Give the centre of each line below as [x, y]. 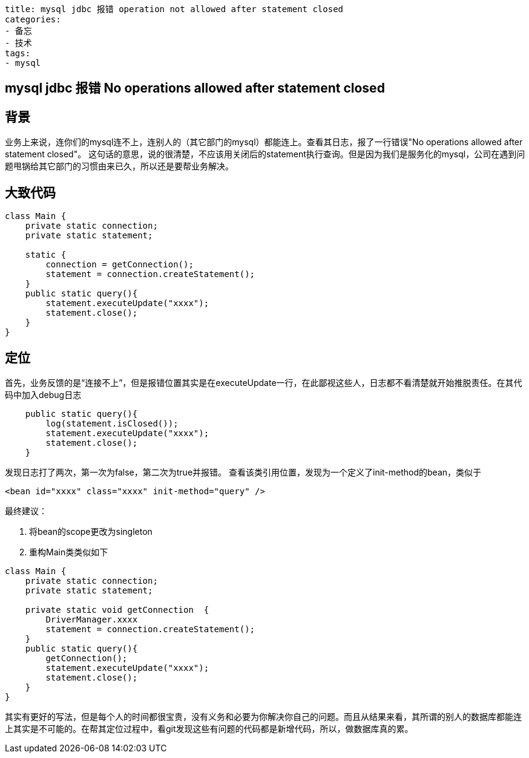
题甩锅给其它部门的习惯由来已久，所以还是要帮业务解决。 [119, 166]
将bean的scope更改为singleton [91, 531]
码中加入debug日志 [43, 394]
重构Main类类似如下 [69, 552]
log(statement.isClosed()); [112, 423]
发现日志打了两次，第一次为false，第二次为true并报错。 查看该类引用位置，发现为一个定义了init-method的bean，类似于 [243, 472]
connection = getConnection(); [120, 265]
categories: [33, 19]
